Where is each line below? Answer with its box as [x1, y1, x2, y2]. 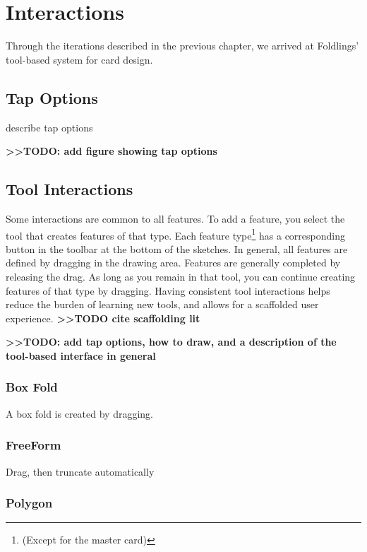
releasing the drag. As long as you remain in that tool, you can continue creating [6, 269, 356, 283]
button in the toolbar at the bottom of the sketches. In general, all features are [6, 241, 348, 256]
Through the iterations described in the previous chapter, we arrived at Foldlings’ [6, 38, 359, 53]
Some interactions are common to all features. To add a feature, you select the [6, 211, 345, 225]
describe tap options [6, 119, 93, 134]
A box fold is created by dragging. [6, 406, 154, 421]
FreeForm [6, 436, 61, 454]
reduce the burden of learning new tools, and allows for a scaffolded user [6, 297, 319, 312]
